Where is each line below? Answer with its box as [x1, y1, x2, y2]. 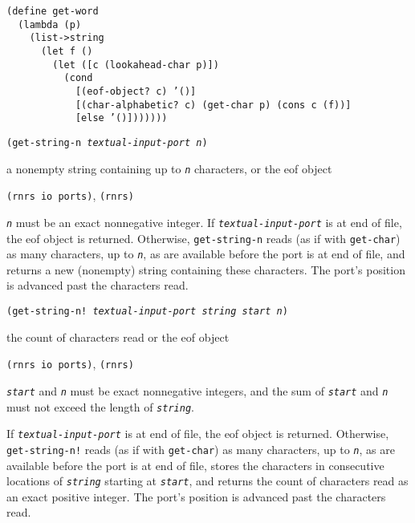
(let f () [40, 45, 93, 57]
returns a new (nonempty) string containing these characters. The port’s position [6, 261, 405, 278]
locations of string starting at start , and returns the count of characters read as [6, 472, 409, 489]
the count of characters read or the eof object [6, 328, 230, 345]
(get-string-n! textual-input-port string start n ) [6, 306, 288, 318]
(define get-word [6, 6, 99, 17]
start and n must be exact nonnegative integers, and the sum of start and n [6, 382, 389, 399]
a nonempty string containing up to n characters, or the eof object [6, 160, 332, 176]
